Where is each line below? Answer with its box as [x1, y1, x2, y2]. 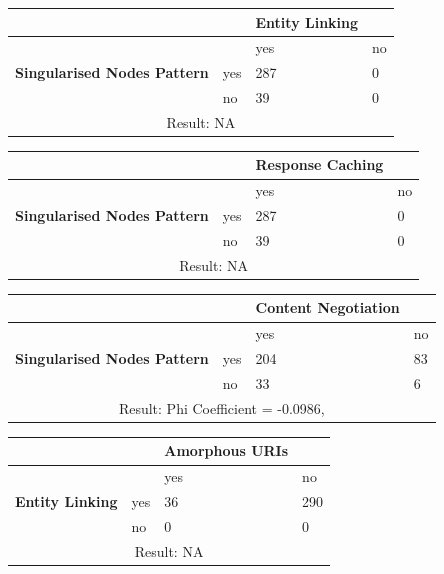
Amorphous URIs [164, 440, 289, 461]
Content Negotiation [255, 297, 400, 318]
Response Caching [255, 154, 384, 175]
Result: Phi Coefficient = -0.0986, [118, 397, 325, 418]
